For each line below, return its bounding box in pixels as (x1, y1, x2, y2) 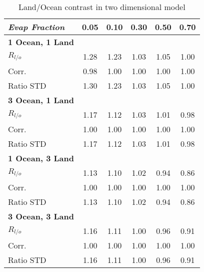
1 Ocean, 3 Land (8, 152, 74, 164)
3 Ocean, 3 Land (8, 210, 74, 222)
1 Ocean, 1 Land (8, 36, 74, 48)
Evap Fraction (8, 21, 65, 33)
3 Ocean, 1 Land (8, 94, 74, 106)
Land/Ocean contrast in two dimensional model (18, 1, 185, 13)
